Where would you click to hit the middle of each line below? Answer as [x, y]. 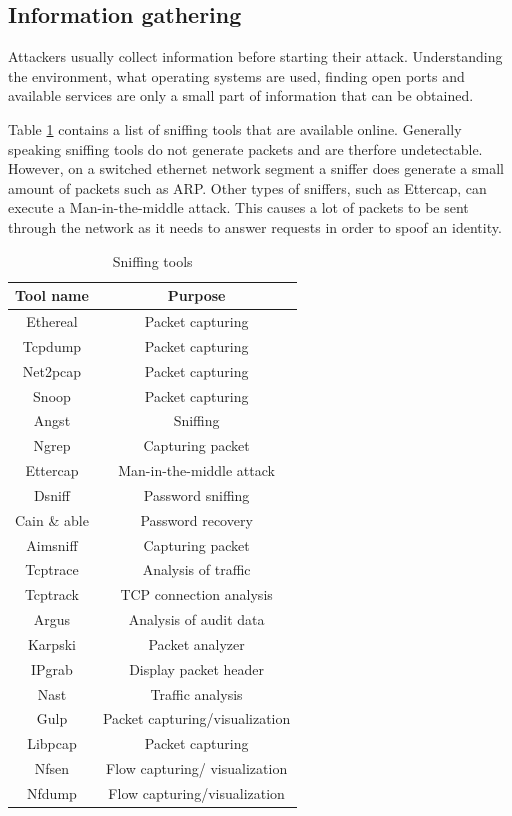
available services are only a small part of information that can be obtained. [241, 95]
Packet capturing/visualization [196, 718]
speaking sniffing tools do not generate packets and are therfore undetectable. [245, 148]
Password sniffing [196, 494]
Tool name [52, 295]
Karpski [51, 643]
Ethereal [52, 320]
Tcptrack [51, 594]
